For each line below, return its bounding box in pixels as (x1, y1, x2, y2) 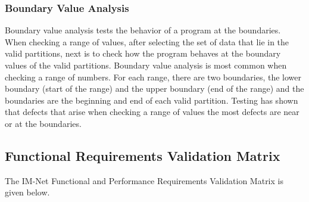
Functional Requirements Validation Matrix (5, 146, 280, 164)
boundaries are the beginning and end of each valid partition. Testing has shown (5, 94, 298, 106)
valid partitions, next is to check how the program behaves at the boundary (5, 47, 281, 60)
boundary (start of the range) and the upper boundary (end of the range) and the (5, 82, 304, 95)
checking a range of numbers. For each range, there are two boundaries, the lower (5, 70, 302, 83)
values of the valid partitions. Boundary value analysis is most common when (5, 59, 287, 71)
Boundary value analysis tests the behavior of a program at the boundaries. (5, 24, 281, 36)
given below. (5, 186, 50, 198)
